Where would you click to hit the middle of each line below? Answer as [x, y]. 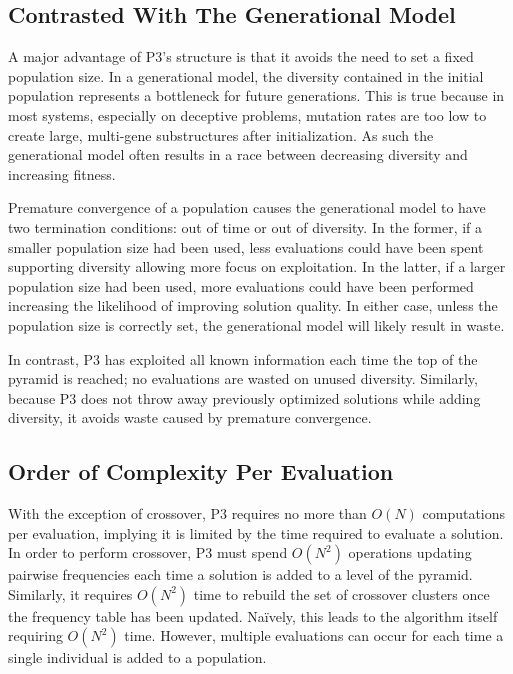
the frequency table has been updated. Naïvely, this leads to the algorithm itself [253, 615]
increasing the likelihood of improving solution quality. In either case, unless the [253, 305]
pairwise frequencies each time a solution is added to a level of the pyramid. [240, 574]
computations [464, 513]
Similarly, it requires [70, 593]
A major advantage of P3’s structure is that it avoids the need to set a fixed [241, 56]
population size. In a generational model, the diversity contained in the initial [246, 75]
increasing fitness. [62, 173]
